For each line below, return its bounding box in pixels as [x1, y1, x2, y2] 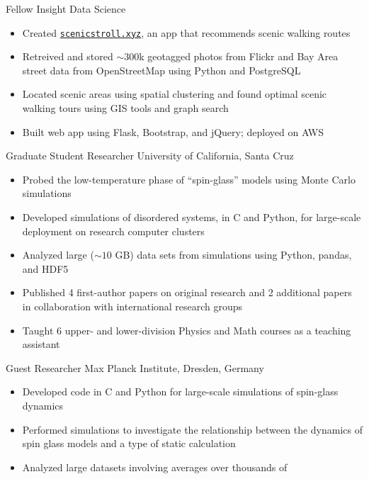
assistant [22, 337, 60, 351]
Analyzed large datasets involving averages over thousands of [22, 459, 288, 474]
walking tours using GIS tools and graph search [22, 101, 229, 115]
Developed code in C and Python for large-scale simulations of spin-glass [22, 384, 339, 399]
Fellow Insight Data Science [6, 1, 126, 16]
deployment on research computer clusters [22, 223, 205, 238]
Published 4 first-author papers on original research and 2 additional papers [22, 285, 352, 300]
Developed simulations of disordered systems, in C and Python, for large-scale [22, 210, 361, 224]
